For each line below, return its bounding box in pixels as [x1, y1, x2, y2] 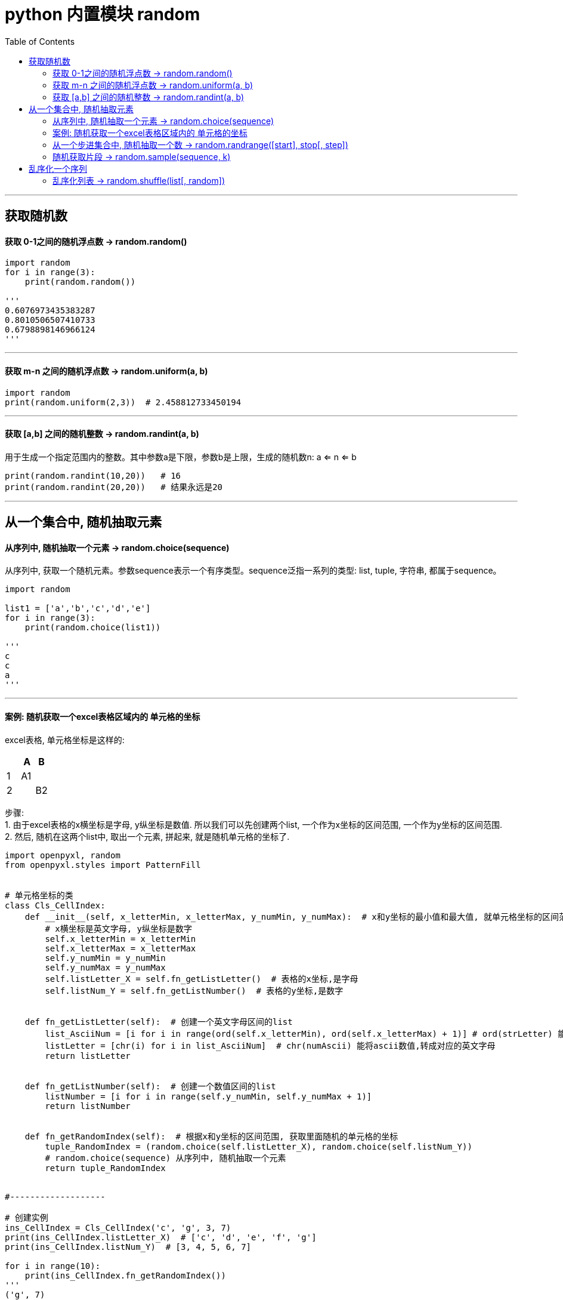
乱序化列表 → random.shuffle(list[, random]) [52, 175, 225, 186]
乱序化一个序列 [29, 163, 87, 174]
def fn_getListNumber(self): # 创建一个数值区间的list [24, 1081, 276, 1091]
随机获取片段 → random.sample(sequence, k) [52, 151, 231, 162]
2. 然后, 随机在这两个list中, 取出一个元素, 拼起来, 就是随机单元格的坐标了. [5, 831, 290, 842]
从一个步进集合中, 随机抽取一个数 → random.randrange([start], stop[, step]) [52, 139, 348, 150]
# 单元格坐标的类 [5, 890, 73, 900]
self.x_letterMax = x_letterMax [45, 943, 196, 953]
